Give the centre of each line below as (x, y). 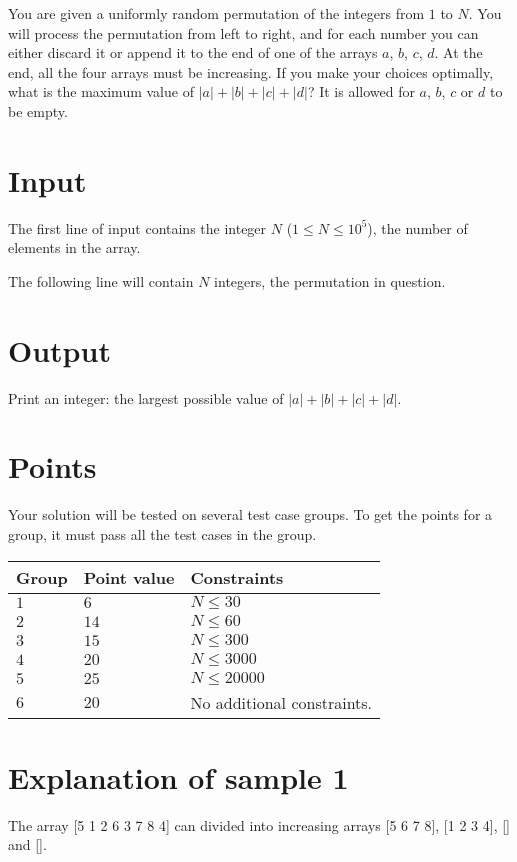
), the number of (417, 227)
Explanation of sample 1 (178, 776)
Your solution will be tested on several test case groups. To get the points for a (250, 514)
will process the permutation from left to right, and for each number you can (243, 32)
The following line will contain (101, 280)
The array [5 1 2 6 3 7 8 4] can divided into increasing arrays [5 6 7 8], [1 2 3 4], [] (259, 824)
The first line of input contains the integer (137, 227)
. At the (458, 52)
